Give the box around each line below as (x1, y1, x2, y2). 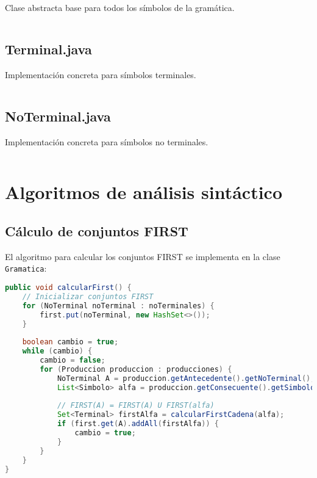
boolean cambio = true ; (22, 338, 119, 347)
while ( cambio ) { (22, 347, 93, 356)
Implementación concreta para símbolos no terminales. (5, 135, 208, 148)
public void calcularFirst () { (5, 283, 132, 292)
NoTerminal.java (5, 106, 111, 125)
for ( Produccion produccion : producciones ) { (40, 364, 232, 374)
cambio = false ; (40, 356, 105, 365)
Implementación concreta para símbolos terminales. (5, 68, 196, 81)
